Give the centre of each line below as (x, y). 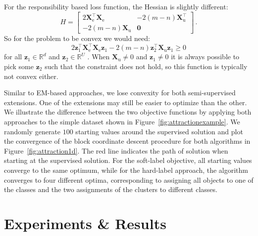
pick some (19, 66)
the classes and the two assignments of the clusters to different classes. (111, 189)
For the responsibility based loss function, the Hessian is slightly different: (116, 6)
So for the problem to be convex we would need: (77, 38)
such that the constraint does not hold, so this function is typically (146, 66)
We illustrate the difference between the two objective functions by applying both (128, 112)
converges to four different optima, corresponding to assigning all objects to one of (129, 179)
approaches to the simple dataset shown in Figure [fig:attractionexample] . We (122, 121)
